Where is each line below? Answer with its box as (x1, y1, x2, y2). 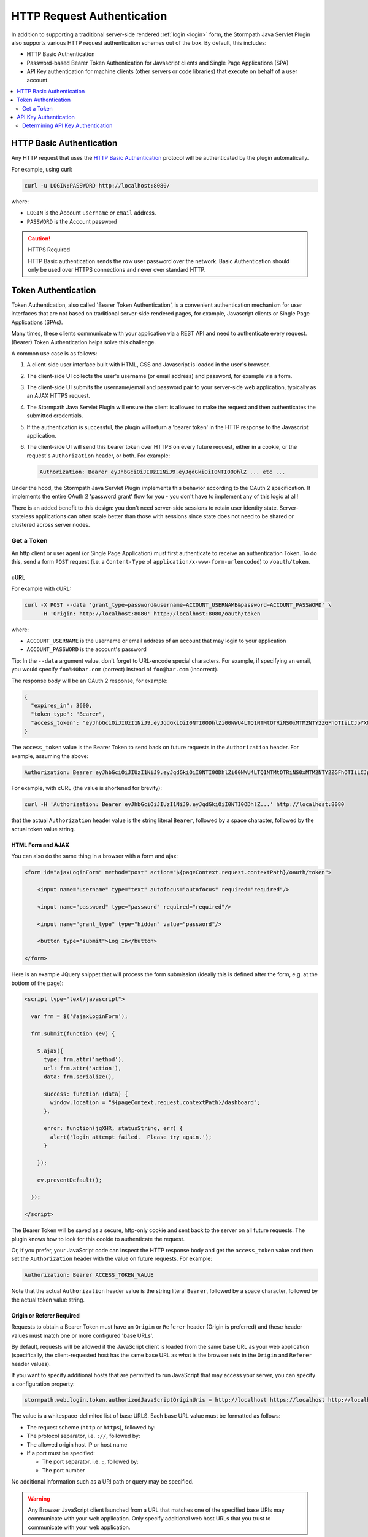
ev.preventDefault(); (37, 1176, 102, 1183)
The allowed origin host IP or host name (26, 1440, 128, 1448)
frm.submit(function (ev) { (31, 1030, 115, 1037)
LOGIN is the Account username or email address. (26, 209, 156, 216)
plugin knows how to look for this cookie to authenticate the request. (11, 1235, 185, 1243)
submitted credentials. (26, 412, 83, 419)
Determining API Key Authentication (22, 122, 113, 129)
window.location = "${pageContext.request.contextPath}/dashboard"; (50, 1099, 261, 1106)
